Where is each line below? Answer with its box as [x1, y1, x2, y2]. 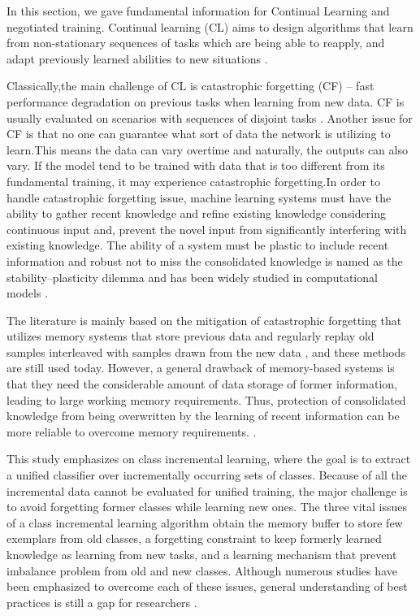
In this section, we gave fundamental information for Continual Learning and [6, 2, 390, 19]
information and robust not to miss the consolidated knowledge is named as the [6, 252, 403, 269]
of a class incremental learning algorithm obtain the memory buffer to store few [6, 514, 403, 531]
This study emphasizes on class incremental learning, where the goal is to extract [6, 450, 411, 467]
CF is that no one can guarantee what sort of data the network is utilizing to [6, 125, 391, 142]
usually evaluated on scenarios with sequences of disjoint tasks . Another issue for [6, 109, 413, 126]
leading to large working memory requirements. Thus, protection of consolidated [6, 391, 406, 408]
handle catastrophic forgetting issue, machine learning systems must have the [6, 189, 392, 206]
